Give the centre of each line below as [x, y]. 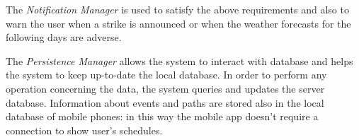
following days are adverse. [64, 37]
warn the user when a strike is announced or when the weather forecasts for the [178, 23]
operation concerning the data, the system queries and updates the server [165, 88]
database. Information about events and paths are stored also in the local [165, 102]
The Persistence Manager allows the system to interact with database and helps [179, 60]
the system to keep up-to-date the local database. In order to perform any [166, 75]
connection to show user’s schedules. [84, 130]
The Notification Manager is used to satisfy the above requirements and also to [177, 9]
